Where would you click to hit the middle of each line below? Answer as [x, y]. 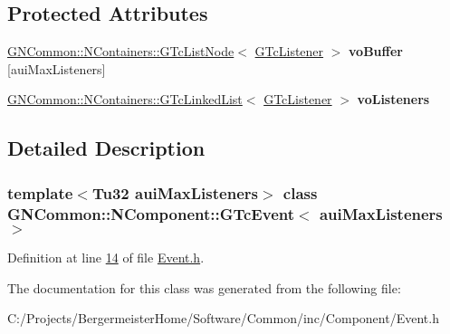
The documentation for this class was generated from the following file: [204, 287]
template [40, 192]
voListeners [393, 99]
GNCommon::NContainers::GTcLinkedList [125, 99]
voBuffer [376, 51]
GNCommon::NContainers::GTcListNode [121, 51]
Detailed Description [106, 148]
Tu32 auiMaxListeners [175, 192]
